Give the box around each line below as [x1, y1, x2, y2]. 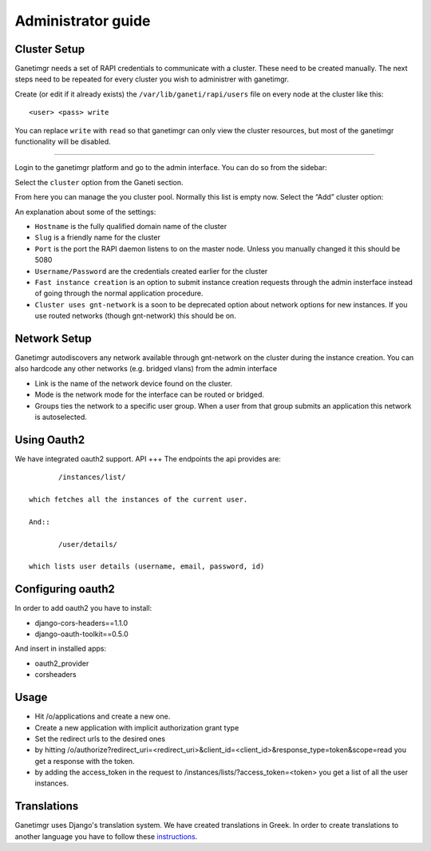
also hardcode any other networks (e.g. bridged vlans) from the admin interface [14, 364, 278, 374]
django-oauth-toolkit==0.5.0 [34, 629, 129, 639]
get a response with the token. [34, 756, 135, 766]
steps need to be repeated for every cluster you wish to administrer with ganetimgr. [14, 74, 290, 84]
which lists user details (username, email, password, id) [29, 562, 265, 571]
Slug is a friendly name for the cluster [34, 232, 161, 243]
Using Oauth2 [14, 433, 85, 446]
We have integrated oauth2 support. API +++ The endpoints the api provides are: [14, 453, 281, 463]
